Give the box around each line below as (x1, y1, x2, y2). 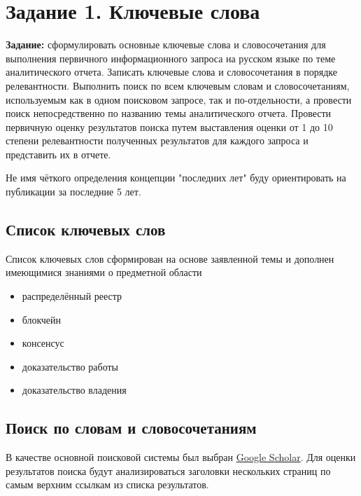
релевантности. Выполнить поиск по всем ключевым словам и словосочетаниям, (6, 78, 350, 92)
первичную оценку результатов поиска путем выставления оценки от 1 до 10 (6, 119, 333, 134)
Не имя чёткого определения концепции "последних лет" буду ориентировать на (6, 170, 346, 185)
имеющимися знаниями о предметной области (6, 265, 202, 280)
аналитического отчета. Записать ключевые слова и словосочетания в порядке (6, 64, 338, 79)
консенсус (22, 336, 64, 350)
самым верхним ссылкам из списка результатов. (6, 477, 209, 492)
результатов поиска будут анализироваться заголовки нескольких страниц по (6, 463, 331, 478)
